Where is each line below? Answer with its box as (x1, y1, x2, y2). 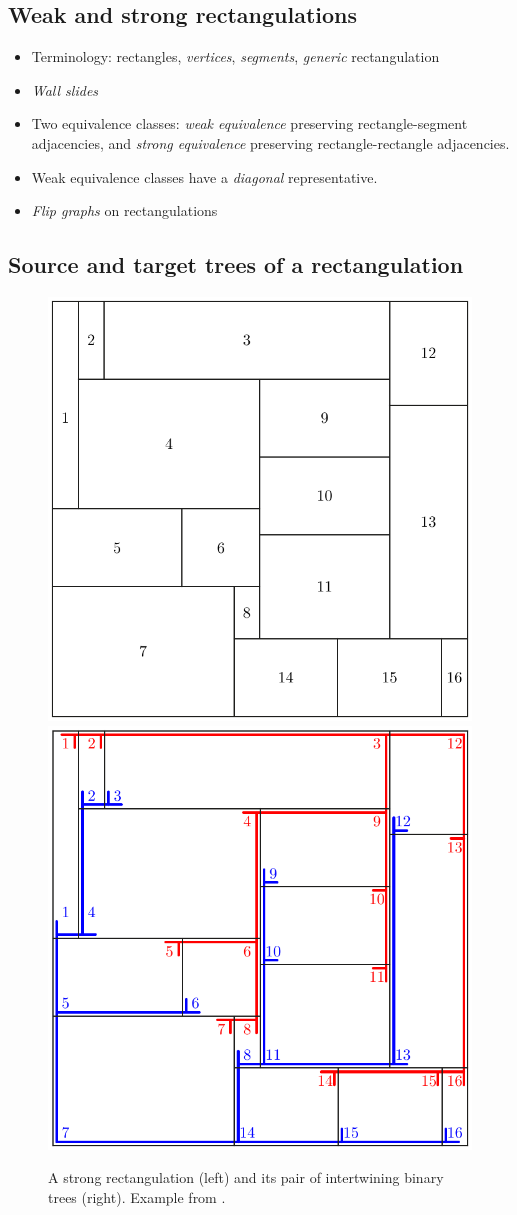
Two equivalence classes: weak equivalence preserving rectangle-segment (31, 113, 468, 134)
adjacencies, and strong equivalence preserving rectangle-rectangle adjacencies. (31, 132, 510, 153)
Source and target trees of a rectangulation (8, 249, 464, 280)
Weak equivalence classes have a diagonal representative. (31, 166, 378, 187)
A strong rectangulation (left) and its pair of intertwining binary (48, 1167, 444, 1188)
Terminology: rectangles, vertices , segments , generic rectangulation (31, 46, 440, 67)
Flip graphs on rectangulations (31, 200, 218, 221)
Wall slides (31, 79, 99, 100)
